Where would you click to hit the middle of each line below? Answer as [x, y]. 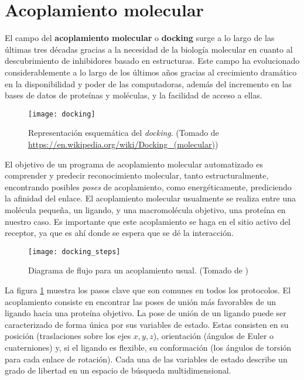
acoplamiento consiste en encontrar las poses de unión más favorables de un [141, 301]
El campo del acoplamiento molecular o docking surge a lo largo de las [140, 38]
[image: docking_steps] [74, 251]
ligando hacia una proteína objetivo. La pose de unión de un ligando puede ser [146, 313]
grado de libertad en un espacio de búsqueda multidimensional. [118, 370]
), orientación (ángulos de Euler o [214, 336]
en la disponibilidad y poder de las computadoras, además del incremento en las [148, 83]
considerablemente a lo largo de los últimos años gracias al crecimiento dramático [151, 72]
